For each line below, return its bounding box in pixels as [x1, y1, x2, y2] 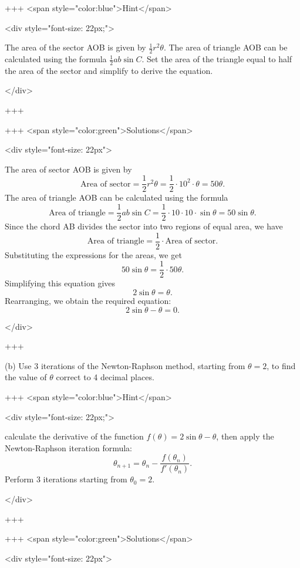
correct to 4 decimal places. [56, 371, 154, 383]
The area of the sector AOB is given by [5, 41, 146, 53]
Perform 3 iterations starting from [5, 473, 127, 485]
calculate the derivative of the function [5, 430, 144, 442]
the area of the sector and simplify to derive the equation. [5, 64, 213, 76]
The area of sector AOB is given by [5, 163, 132, 175]
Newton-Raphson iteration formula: [5, 441, 132, 454]
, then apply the [216, 430, 274, 442]
